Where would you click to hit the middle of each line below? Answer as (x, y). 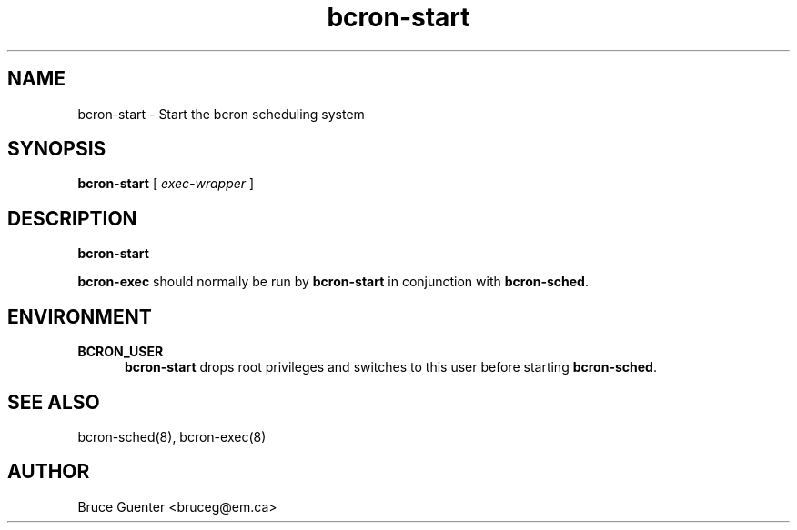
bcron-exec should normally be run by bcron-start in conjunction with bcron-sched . (333, 282)
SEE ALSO (54, 402)
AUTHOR (49, 472)
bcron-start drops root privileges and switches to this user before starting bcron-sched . (391, 367)
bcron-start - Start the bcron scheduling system (221, 114)
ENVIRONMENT (80, 316)
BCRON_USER (121, 352)
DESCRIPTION (72, 218)
